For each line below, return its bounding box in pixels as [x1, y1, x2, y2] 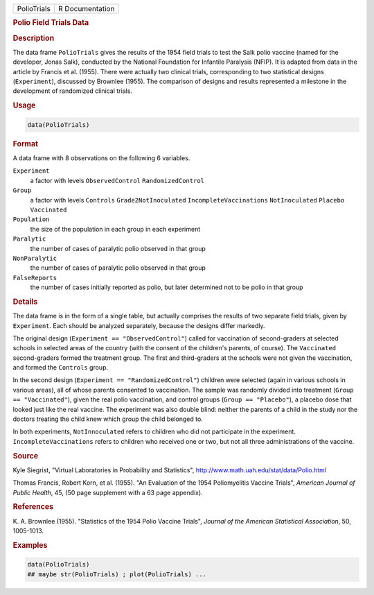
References [12, 502, 54, 512]
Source [12, 451, 39, 460]
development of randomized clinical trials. [12, 87, 133, 95]
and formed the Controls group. [12, 363, 109, 372]
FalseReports [12, 274, 57, 282]
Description [12, 33, 55, 43]
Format [12, 139, 38, 148]
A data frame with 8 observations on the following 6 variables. [12, 153, 190, 162]
